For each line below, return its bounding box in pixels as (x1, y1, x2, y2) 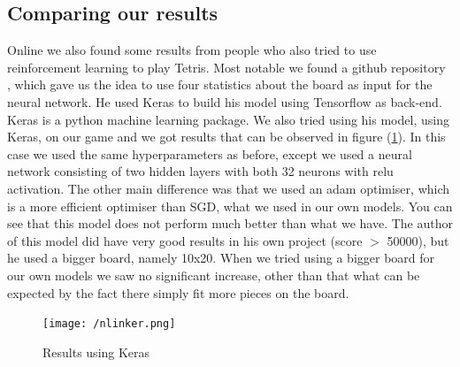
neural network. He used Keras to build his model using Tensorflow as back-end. (7, 92, 442, 111)
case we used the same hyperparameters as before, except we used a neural (7, 144, 412, 163)
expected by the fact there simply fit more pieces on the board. (7, 283, 349, 302)
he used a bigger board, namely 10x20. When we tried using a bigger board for (7, 248, 435, 267)
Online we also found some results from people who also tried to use (7, 41, 377, 59)
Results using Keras (42, 342, 150, 361)
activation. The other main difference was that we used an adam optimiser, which (7, 179, 450, 197)
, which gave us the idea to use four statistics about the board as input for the (7, 75, 433, 94)
